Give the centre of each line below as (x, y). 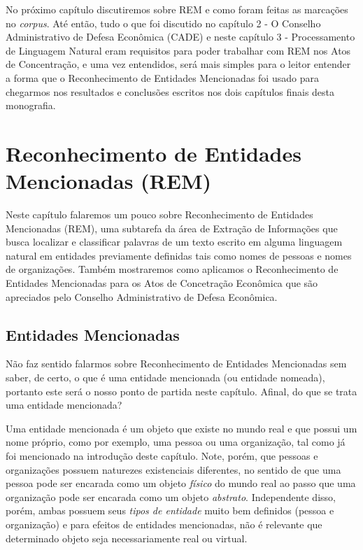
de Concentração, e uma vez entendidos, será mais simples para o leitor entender (178, 64)
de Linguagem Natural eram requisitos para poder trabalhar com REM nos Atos (178, 50)
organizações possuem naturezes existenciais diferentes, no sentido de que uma (173, 469)
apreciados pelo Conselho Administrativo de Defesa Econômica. (142, 296)
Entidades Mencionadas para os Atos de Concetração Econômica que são (162, 283)
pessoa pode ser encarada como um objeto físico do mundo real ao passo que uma (181, 483)
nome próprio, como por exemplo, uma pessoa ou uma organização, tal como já (176, 442)
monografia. (31, 105)
